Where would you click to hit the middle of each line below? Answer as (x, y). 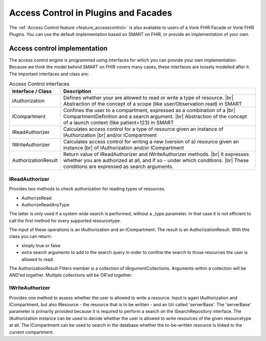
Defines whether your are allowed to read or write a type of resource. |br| (148, 98)
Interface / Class (32, 91)
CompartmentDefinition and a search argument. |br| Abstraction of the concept (155, 116)
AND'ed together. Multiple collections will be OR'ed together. (71, 275)
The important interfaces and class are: (49, 74)
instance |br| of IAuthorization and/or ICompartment (124, 148)
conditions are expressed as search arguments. (118, 167)
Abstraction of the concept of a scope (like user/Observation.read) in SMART (153, 104)
